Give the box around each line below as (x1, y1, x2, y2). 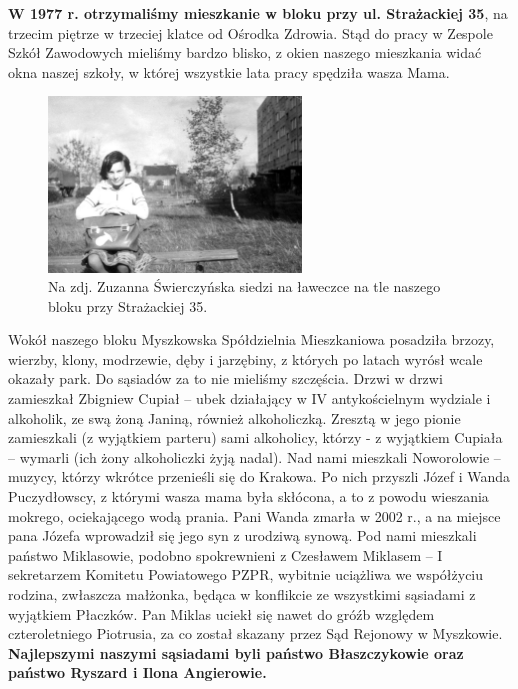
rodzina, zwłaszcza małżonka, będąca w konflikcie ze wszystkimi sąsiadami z (8, 584, 476, 604)
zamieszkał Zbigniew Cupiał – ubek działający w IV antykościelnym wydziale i (8, 388, 491, 409)
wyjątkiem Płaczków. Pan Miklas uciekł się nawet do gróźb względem (8, 603, 435, 624)
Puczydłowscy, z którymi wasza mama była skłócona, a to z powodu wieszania (8, 486, 489, 507)
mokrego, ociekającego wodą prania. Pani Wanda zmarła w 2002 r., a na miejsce (8, 505, 501, 526)
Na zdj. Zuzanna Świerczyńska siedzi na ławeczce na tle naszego (48, 276, 441, 297)
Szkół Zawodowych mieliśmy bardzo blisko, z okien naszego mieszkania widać (8, 42, 482, 63)
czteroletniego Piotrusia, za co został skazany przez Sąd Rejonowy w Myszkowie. (8, 623, 503, 644)
